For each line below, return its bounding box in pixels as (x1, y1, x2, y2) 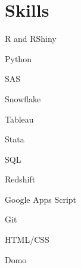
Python (5, 52, 32, 65)
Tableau (5, 112, 34, 125)
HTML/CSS (5, 233, 49, 246)
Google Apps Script (5, 193, 77, 205)
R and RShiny (5, 32, 57, 45)
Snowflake (5, 92, 41, 105)
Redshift (5, 173, 36, 185)
